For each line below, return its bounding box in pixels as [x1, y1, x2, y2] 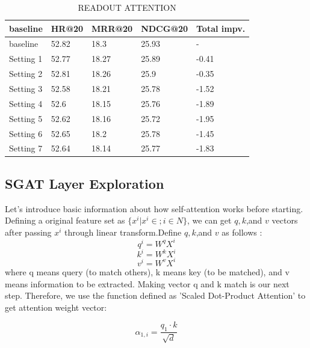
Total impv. [196, 22, 246, 34]
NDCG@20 [141, 22, 188, 34]
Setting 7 [9, 142, 43, 154]
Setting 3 [9, 82, 43, 94]
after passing [5, 225, 52, 238]
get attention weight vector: [5, 301, 107, 313]
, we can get [187, 214, 232, 227]
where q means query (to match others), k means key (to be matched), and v [5, 265, 290, 278]
